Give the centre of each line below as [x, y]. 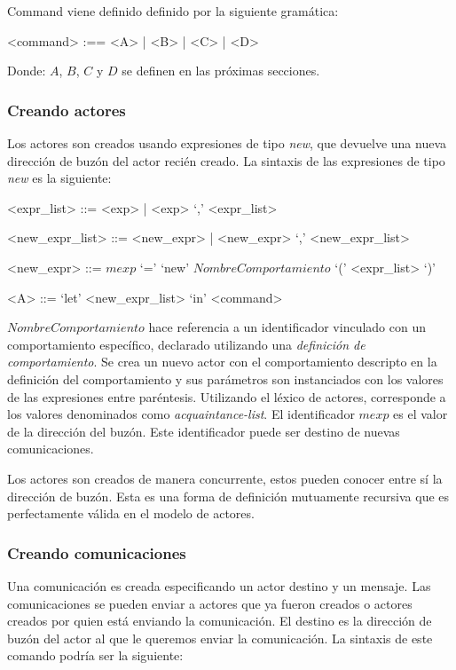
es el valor [421, 414]
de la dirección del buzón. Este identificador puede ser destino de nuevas [204, 431]
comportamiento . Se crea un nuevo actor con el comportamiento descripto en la [222, 362]
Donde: [27, 71]
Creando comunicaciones [97, 552]
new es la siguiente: [59, 178]
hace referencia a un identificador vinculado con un [287, 327]
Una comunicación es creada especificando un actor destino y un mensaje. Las [219, 585]
